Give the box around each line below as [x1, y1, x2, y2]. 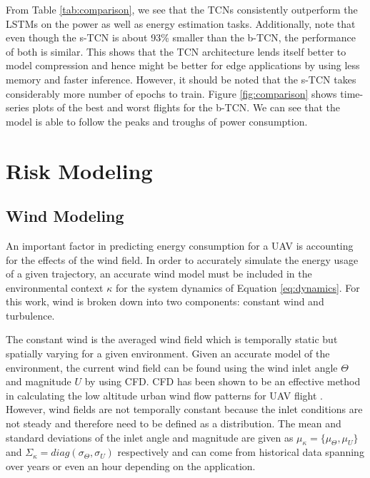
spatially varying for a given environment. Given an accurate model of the [6, 346, 330, 361]
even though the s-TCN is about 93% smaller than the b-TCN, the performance [6, 30, 356, 45]
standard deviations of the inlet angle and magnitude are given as [6, 429, 294, 444]
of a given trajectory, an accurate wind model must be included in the [6, 266, 312, 281]
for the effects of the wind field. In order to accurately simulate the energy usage [6, 252, 359, 267]
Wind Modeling [6, 205, 124, 227]
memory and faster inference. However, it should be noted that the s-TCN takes [6, 71, 356, 86]
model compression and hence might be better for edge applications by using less [6, 58, 360, 73]
